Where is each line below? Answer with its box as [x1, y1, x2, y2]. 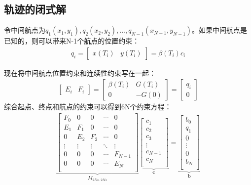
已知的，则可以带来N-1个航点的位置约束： [4, 36, 140, 46]
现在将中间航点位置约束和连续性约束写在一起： [4, 67, 156, 78]
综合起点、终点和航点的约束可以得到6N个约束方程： [4, 101, 172, 112]
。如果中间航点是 [191, 25, 247, 35]
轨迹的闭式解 [4, 1, 66, 17]
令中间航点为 [4, 25, 45, 35]
